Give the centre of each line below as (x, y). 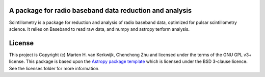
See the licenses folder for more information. (54, 68)
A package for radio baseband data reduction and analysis (100, 10)
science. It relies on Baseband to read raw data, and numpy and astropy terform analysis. (99, 29)
